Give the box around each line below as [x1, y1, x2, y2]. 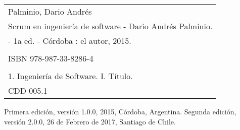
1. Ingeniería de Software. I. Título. [8, 70, 133, 82]
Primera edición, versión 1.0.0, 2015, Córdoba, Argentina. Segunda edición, [4, 106, 236, 116]
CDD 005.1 [8, 85, 47, 96]
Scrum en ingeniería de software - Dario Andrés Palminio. [8, 20, 213, 32]
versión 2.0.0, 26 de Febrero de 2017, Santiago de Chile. [4, 116, 176, 126]
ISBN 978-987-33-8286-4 [8, 52, 93, 64]
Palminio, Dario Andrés [8, 6, 92, 17]
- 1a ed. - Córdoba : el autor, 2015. [8, 35, 131, 46]
